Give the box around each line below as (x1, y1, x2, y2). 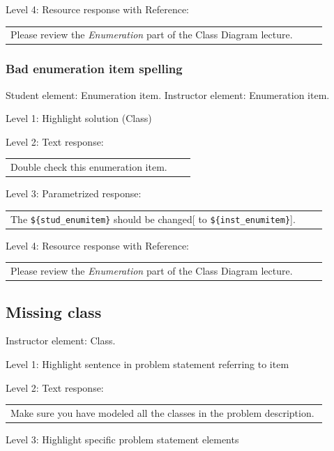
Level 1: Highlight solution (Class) (6, 111, 152, 125)
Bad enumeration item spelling (6, 60, 183, 77)
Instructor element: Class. (6, 333, 116, 348)
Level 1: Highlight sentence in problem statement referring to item (6, 357, 289, 372)
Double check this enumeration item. (10, 160, 167, 174)
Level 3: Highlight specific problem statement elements (6, 432, 239, 447)
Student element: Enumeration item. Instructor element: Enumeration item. (6, 87, 330, 102)
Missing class (6, 300, 102, 322)
